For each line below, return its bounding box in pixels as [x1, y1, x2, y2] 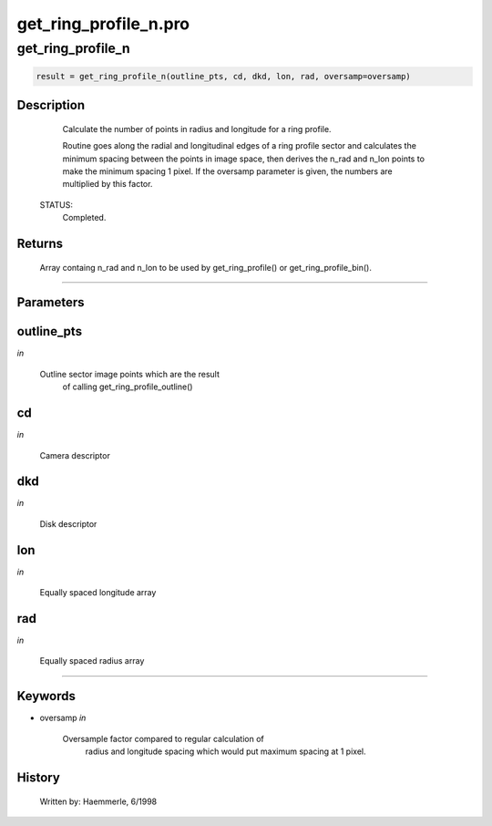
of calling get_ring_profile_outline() [62, 381, 193, 392]
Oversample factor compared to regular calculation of [62, 733, 264, 744]
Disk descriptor [39, 518, 97, 529]
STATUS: [39, 199, 73, 210]
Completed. [62, 212, 107, 223]
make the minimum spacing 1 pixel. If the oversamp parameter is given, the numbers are [62, 165, 394, 177]
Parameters [16, 294, 85, 310]
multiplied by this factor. [62, 179, 153, 190]
